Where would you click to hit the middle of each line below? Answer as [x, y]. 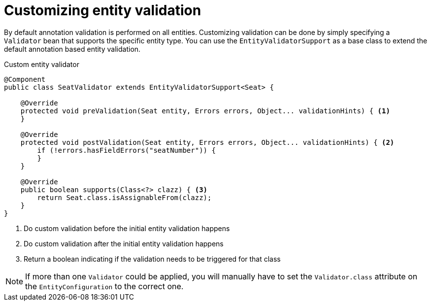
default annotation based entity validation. [72, 49]
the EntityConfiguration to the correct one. [104, 286]
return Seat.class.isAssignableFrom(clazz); [124, 197]
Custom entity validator [42, 64]
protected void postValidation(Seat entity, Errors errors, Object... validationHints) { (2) [207, 142]
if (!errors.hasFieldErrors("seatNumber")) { [126, 150]
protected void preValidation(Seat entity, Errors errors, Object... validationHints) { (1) [205, 111]
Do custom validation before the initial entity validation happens [127, 228]
